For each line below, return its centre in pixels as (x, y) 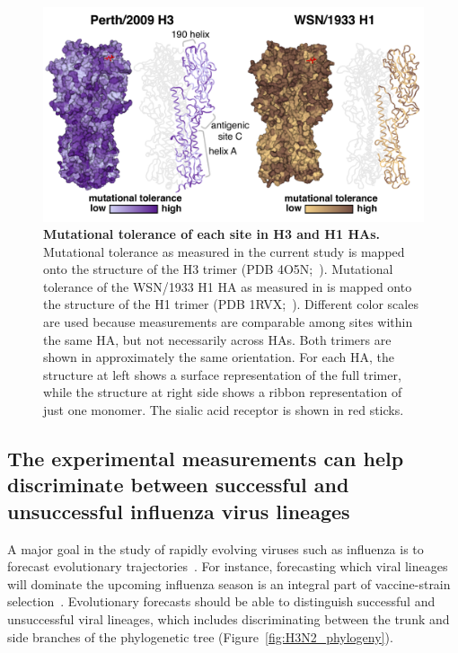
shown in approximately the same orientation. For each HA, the (219, 357)
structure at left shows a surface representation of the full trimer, (222, 374)
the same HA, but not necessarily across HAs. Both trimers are (217, 339)
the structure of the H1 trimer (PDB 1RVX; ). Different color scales (231, 304)
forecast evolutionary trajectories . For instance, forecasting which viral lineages (228, 566)
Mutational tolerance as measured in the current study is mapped (224, 251)
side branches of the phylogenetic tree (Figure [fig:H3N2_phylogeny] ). (200, 636)
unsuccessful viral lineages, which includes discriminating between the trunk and (229, 618)
